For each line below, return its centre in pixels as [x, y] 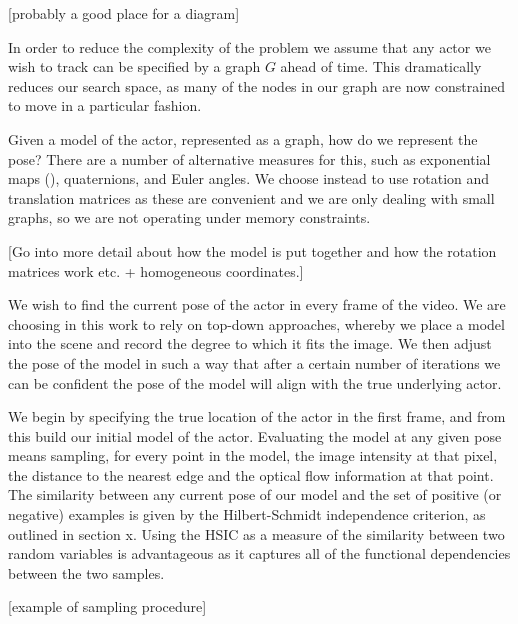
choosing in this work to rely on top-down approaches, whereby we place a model [256, 323]
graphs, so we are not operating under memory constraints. [189, 217]
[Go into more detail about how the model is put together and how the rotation [252, 250]
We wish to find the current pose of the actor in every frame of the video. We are [257, 304]
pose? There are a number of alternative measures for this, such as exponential [249, 158]
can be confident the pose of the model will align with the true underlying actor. [255, 382]
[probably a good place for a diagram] [124, 13]
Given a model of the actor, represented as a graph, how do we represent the [243, 138]
